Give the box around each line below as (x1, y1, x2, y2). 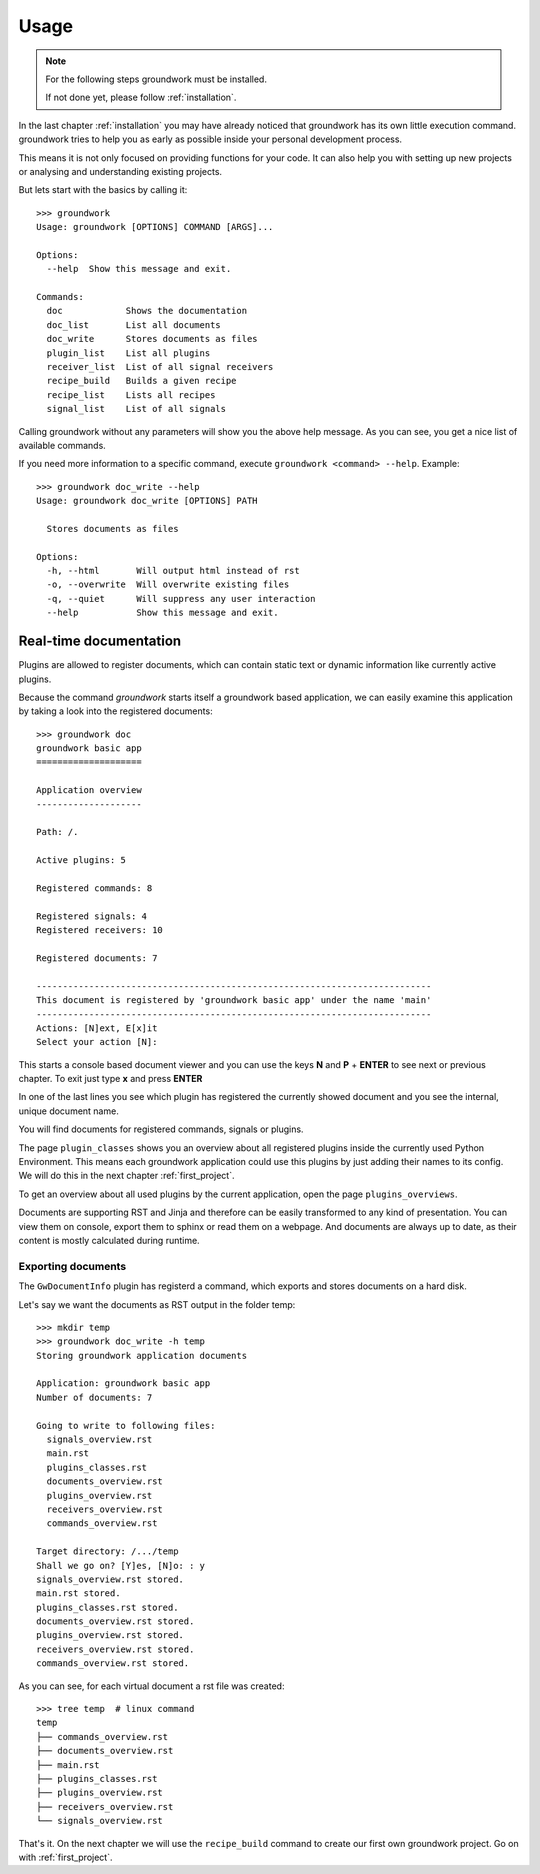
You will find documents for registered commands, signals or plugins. (18, 1123, 304, 1135)
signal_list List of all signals (46, 403, 227, 415)
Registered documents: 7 (36, 952, 158, 964)
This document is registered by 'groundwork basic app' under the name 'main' (36, 995, 432, 1006)
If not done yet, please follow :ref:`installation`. (45, 91, 237, 104)
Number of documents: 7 (36, 1391, 153, 1403)
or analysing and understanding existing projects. (18, 165, 223, 177)
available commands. (18, 439, 107, 451)
